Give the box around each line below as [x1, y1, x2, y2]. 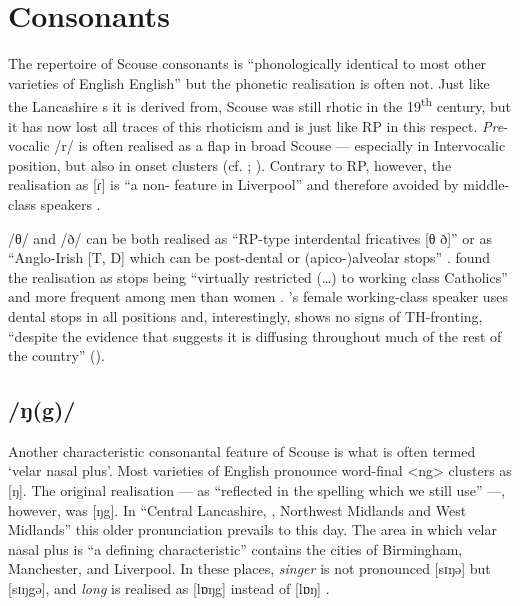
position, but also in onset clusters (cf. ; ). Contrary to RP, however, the [8, 154, 452, 175]
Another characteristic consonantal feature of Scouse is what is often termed [8, 440, 476, 461]
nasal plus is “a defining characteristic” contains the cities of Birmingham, [8, 538, 463, 559]
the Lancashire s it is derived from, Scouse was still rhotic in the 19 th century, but [8, 93, 512, 116]
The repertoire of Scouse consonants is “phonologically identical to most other [8, 53, 487, 74]
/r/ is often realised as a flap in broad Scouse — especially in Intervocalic [54, 135, 506, 156]
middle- [463, 174, 510, 195]
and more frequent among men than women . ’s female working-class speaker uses [8, 286, 508, 307]
